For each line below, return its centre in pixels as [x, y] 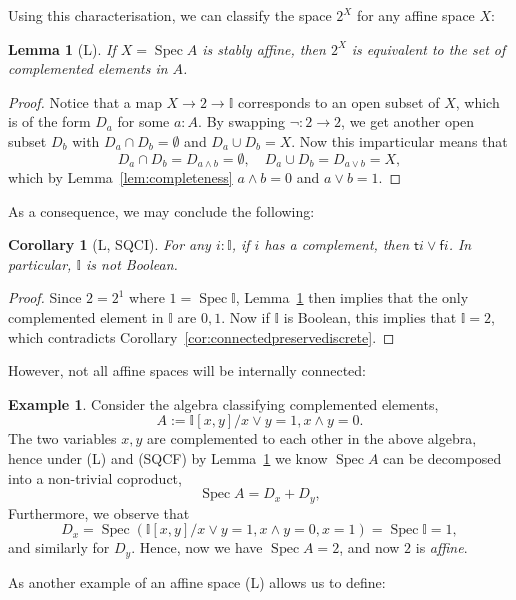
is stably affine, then [264, 48]
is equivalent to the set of [428, 48]
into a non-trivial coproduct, [95, 477]
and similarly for [59, 547]
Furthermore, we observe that [99, 512]
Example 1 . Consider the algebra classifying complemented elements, [223, 403]
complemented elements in [88, 68]
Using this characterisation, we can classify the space [170, 15]
